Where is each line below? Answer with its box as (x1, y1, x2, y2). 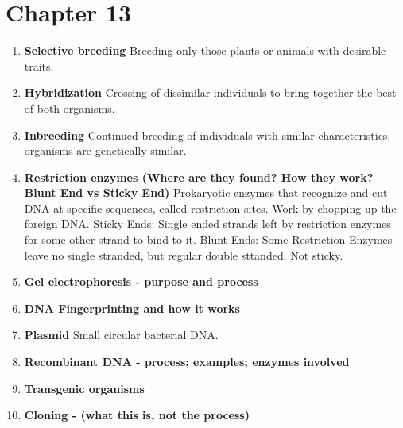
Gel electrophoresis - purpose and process (24, 273, 258, 290)
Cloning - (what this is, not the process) (24, 407, 250, 423)
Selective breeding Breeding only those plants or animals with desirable (24, 42, 386, 59)
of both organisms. (24, 99, 115, 116)
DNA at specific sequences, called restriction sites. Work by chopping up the (24, 199, 397, 216)
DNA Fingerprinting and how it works (24, 299, 240, 316)
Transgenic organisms (24, 380, 145, 396)
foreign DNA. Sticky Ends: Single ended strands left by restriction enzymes (24, 215, 391, 232)
